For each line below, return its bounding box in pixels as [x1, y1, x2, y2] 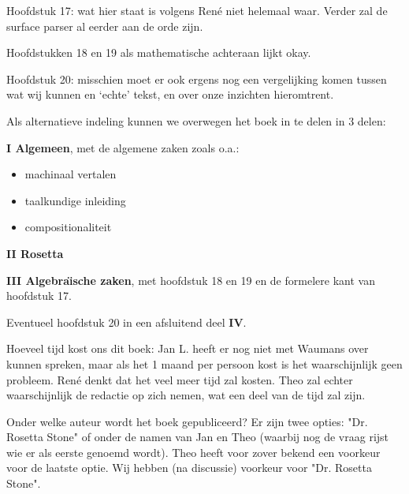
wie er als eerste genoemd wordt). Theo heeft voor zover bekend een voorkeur [6, 443, 381, 460]
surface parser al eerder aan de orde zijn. [6, 17, 203, 34]
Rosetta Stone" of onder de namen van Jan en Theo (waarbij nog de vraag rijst [6, 429, 389, 445]
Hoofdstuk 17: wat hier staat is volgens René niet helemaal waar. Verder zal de [6, 2, 388, 18]
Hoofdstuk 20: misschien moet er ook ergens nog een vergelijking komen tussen [6, 70, 387, 87]
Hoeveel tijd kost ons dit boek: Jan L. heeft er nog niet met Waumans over [6, 340, 369, 357]
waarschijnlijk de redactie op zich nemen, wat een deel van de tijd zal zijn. [6, 387, 366, 403]
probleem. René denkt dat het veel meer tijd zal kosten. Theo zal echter [6, 371, 353, 387]
